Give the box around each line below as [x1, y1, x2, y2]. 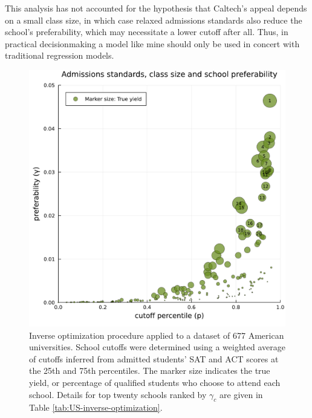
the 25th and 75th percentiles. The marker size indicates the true [29, 364, 270, 377]
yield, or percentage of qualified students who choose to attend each [29, 376, 281, 388]
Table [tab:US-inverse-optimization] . [29, 401, 163, 414]
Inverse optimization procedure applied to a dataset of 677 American [29, 328, 284, 341]
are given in [219, 388, 263, 400]
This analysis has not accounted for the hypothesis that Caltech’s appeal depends [5, 2, 307, 14]
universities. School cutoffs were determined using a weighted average [29, 341, 285, 353]
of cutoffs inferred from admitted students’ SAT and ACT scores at [29, 352, 279, 365]
